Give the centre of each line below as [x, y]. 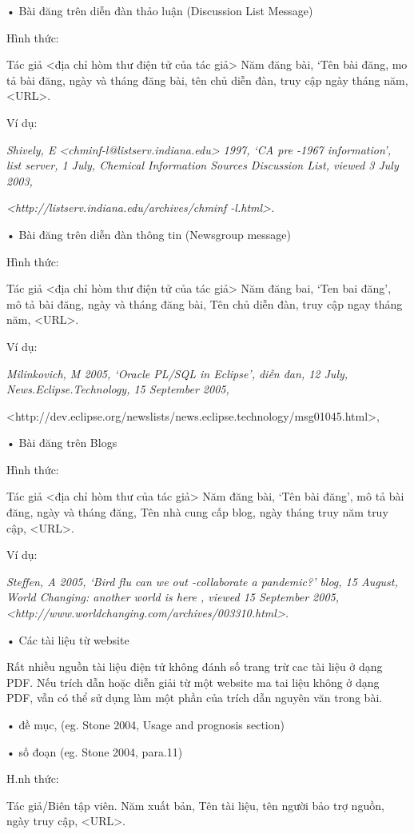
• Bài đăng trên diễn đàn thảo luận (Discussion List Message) [160, 10]
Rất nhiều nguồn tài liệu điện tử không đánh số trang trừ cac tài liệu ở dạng [195, 666]
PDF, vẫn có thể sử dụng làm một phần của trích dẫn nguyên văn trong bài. [195, 698]
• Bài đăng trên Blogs [62, 443]
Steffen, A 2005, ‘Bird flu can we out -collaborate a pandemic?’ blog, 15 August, [202, 581]
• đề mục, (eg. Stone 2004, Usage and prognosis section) [145, 724]
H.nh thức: [33, 778]
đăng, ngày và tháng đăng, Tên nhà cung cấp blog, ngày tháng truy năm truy [197, 512]
